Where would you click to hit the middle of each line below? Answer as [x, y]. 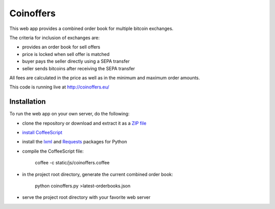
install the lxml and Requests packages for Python [75, 142]
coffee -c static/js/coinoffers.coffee [72, 163]
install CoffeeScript [42, 132]
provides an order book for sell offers [61, 47]
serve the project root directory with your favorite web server [86, 197]
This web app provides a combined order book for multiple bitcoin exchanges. [91, 28]
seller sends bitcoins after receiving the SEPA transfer [78, 68]
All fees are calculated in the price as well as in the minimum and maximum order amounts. [105, 78]
